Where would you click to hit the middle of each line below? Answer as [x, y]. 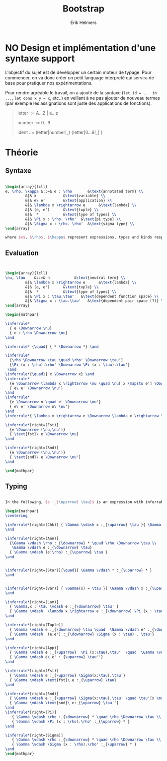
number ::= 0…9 [34, 122]
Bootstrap [83, 9]
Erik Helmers [83, 22]
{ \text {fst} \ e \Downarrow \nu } [44, 434]
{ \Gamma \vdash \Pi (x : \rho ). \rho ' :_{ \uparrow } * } [71, 722]
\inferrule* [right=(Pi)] [31, 712]
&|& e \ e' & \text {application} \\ [69, 201]
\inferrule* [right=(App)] [32, 648]
